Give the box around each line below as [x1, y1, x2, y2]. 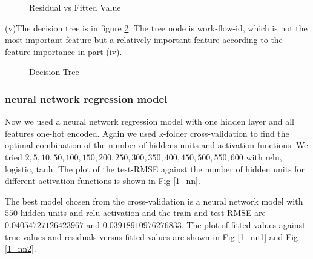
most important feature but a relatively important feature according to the [5, 33, 283, 46]
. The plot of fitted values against [181, 218, 306, 231]
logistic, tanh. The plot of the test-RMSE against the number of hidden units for [5, 162, 305, 175]
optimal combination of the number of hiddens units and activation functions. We [5, 139, 308, 151]
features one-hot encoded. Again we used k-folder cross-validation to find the [5, 126, 289, 139]
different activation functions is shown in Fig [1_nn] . [5, 174, 200, 187]
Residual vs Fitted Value [29, 1, 121, 13]
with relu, [246, 150, 282, 163]
